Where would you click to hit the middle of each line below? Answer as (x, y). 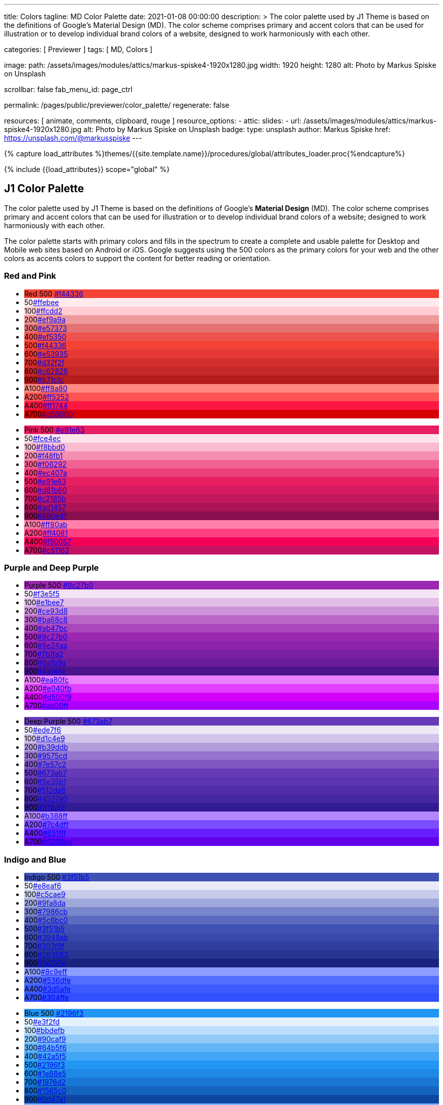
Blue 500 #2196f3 (54, 1013)
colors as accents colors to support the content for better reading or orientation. (138, 258)
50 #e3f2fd (42, 1022)
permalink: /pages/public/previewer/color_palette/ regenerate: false (117, 105)
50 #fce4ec (43, 438)
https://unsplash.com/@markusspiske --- (73, 138)
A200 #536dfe (48, 981)
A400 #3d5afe (48, 989)
